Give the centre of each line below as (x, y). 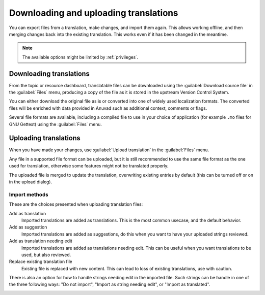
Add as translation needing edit (41, 241)
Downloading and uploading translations (94, 13)
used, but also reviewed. (46, 255)
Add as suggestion (28, 227)
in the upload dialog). (31, 182)
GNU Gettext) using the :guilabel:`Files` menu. (55, 124)
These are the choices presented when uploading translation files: (76, 204)
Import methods (29, 195)
